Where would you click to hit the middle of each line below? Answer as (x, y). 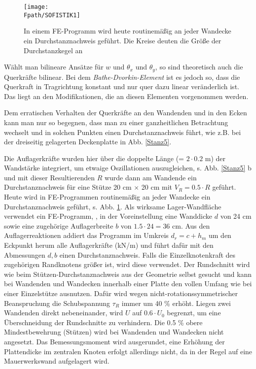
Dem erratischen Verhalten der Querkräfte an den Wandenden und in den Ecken (126, 113)
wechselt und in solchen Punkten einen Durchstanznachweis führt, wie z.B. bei (123, 132)
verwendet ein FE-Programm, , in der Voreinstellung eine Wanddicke (108, 216)
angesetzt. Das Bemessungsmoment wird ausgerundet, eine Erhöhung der (114, 341)
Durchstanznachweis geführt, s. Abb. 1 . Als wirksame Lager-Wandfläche (113, 206)
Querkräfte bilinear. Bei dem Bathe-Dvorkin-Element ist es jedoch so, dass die (122, 77)
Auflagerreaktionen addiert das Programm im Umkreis (86, 235)
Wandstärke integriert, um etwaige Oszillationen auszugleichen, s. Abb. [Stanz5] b (128, 168)
